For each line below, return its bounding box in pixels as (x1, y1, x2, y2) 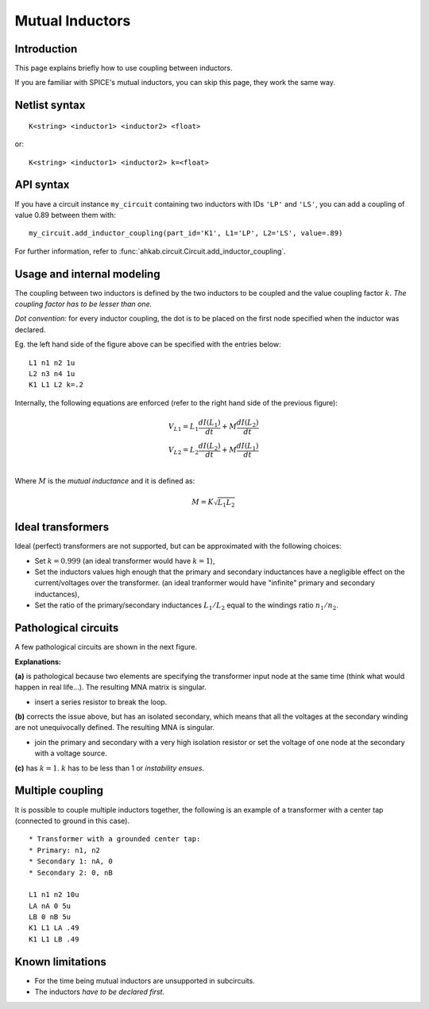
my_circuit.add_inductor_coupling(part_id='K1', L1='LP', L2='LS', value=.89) (29, 229, 343, 238)
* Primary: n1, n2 (29, 845, 101, 855)
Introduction (14, 42, 78, 56)
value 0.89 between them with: (14, 210, 117, 219)
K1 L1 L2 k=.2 (29, 380, 83, 390)
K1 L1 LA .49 (29, 923, 79, 933)
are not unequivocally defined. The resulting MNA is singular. (14, 723, 214, 732)
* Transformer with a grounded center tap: (29, 835, 201, 844)
